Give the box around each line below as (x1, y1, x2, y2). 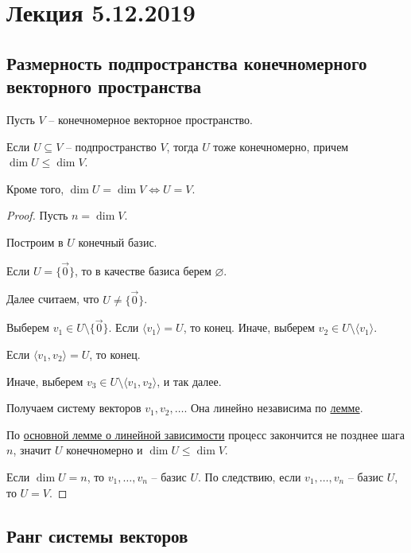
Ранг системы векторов (6, 523, 188, 547)
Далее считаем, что (6, 290, 99, 307)
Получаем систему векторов (6, 399, 142, 416)
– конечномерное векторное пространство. (48, 111, 253, 127)
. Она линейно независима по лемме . (184, 399, 363, 416)
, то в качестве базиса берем (74, 262, 211, 278)
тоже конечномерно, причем (213, 138, 349, 154)
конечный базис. (78, 233, 157, 250)
